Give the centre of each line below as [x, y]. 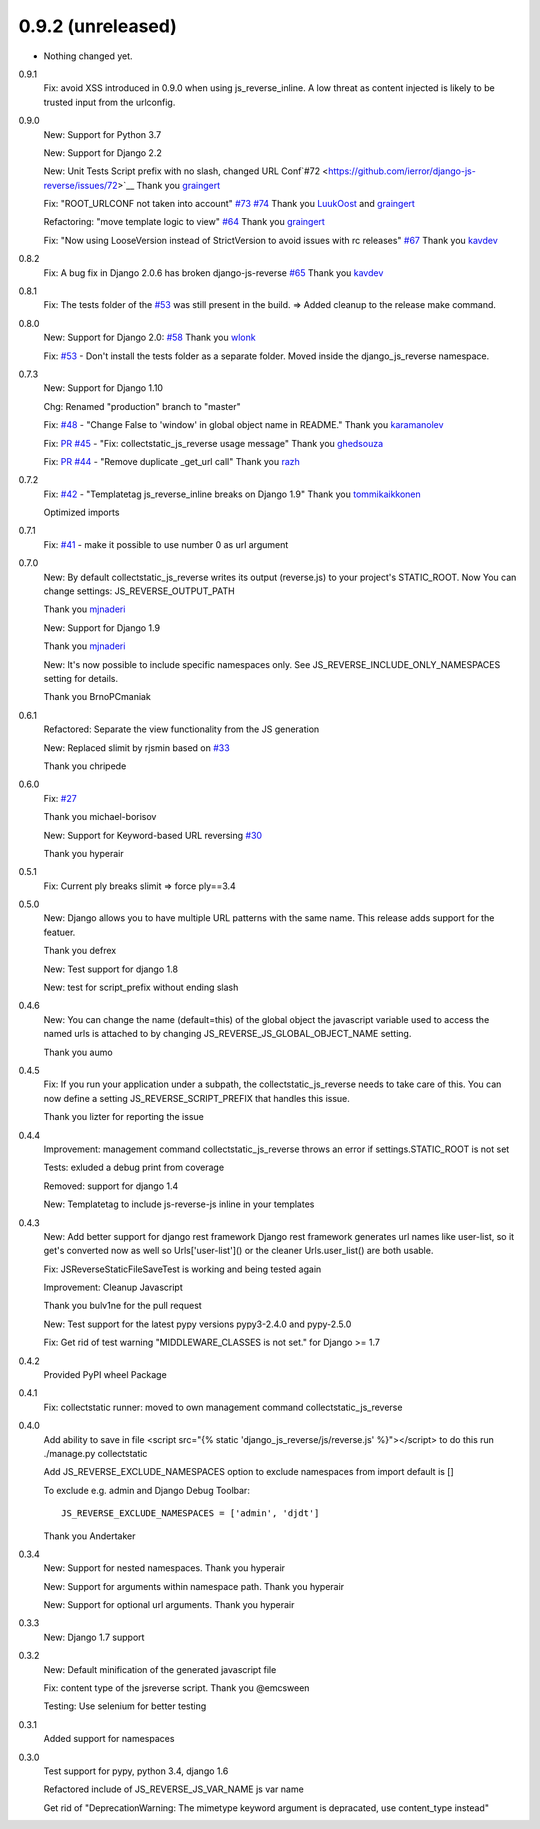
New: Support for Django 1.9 [101, 627]
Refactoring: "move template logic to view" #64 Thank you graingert [184, 222]
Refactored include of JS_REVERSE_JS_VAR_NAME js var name [173, 1789]
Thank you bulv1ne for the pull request [122, 1306]
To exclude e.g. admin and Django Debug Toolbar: [146, 1490]
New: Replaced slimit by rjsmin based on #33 [136, 747]
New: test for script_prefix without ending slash [141, 987]
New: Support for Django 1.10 [103, 388]
